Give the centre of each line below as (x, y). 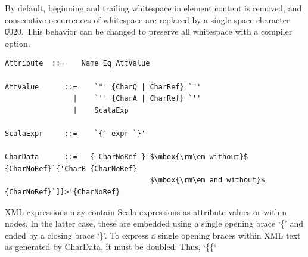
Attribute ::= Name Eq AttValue (77, 64)
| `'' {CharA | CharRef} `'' (137, 99)
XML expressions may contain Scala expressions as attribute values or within (146, 211)
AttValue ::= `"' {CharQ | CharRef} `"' (103, 87)
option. (18, 43)
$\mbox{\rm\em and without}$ (207, 180)
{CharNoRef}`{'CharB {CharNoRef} (71, 168)
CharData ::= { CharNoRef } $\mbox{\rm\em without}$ (127, 157)
